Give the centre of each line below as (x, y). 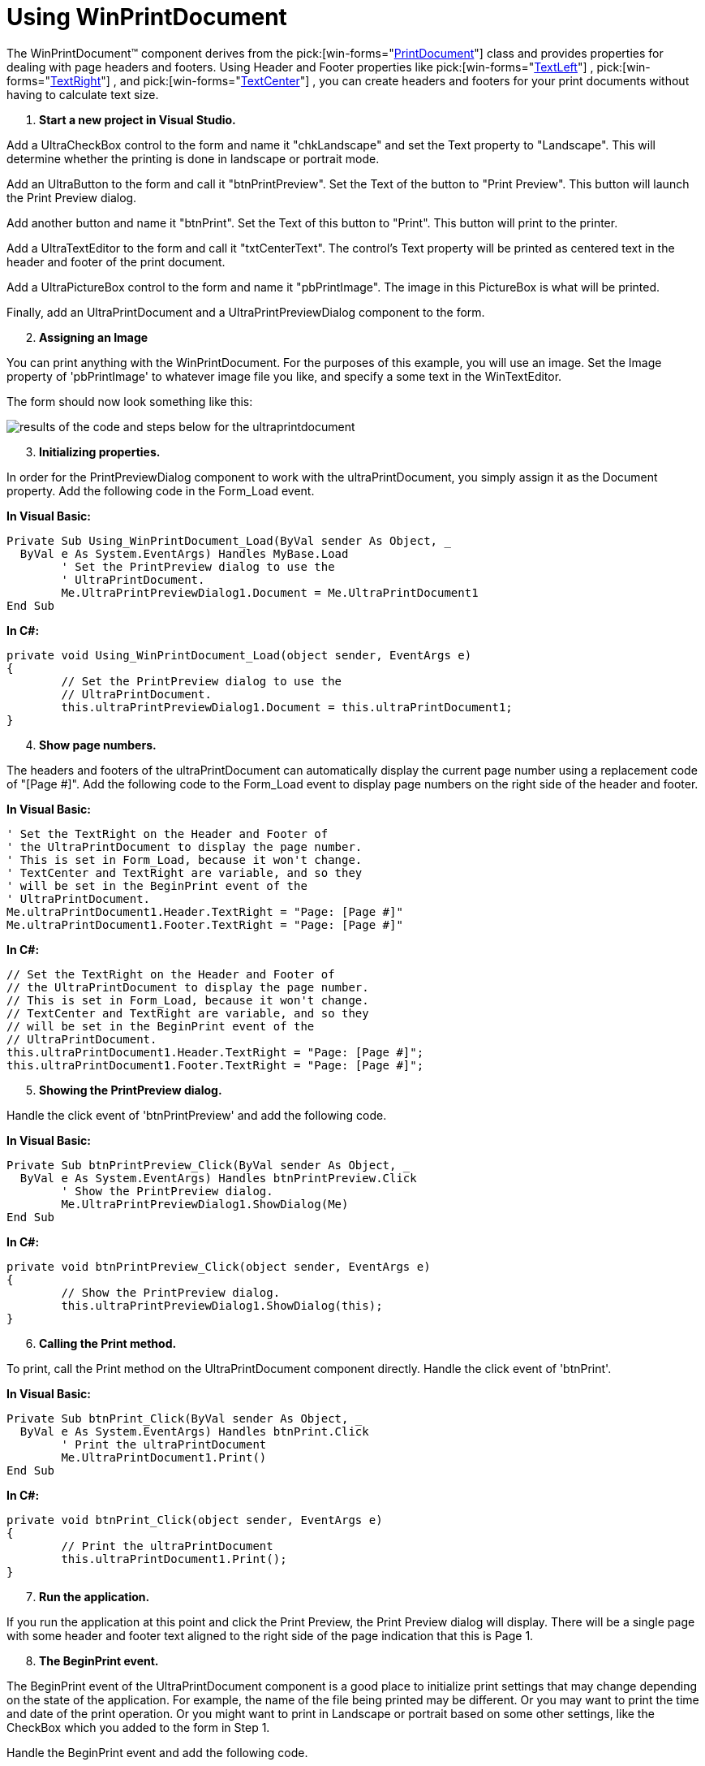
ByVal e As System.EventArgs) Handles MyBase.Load (184, 553)
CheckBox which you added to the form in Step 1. (138, 1727)
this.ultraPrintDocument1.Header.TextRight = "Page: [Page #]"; (215, 1052)
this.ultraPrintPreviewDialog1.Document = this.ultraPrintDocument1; (287, 707)
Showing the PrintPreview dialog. (131, 1090)
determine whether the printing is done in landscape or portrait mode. (193, 158)
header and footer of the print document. (116, 261)
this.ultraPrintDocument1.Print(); (174, 1559)
